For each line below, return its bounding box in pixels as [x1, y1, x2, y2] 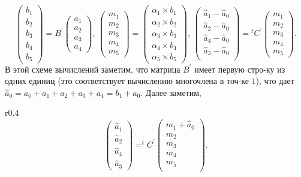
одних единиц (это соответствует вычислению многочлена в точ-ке [5, 74, 249, 87]
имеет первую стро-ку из [194, 62, 285, 75]
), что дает [255, 74, 294, 87]
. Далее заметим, [140, 86, 201, 98]
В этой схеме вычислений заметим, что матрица [5, 62, 180, 75]
